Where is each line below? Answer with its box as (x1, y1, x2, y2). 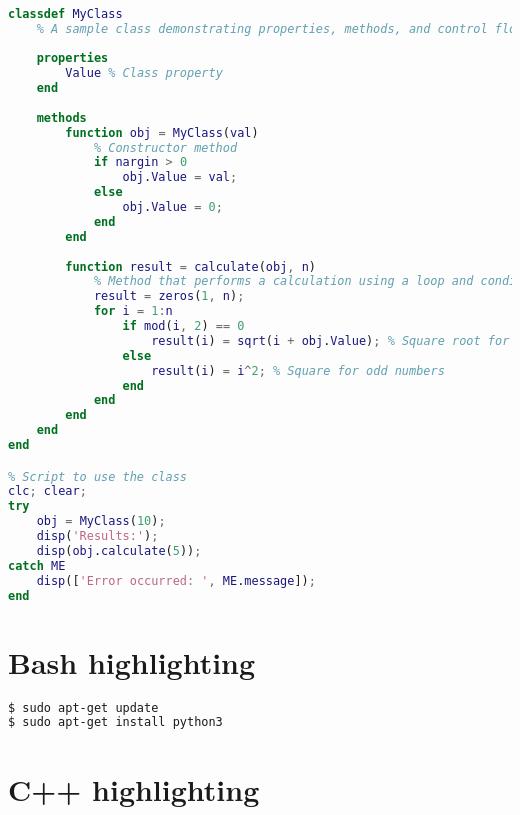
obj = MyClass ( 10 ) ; (36, 514, 166, 529)
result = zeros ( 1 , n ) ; (93, 289, 245, 304)
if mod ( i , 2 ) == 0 (122, 319, 245, 334)
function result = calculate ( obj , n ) (65, 259, 316, 274)
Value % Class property (65, 66, 223, 81)
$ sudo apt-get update (8, 700, 159, 715)
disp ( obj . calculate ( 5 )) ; (36, 543, 202, 558)
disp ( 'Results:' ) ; (36, 529, 159, 544)
